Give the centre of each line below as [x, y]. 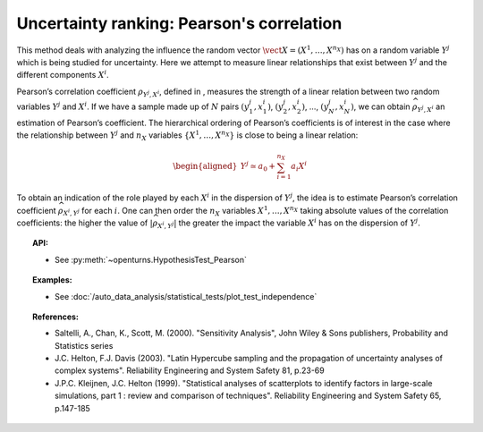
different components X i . [63, 74]
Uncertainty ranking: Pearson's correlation [179, 23]
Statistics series [84, 345]
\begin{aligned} [205, 166]
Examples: [52, 280]
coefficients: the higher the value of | [85, 223]
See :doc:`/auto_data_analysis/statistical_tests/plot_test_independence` [186, 296]
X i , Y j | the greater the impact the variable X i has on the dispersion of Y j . [288, 223]
